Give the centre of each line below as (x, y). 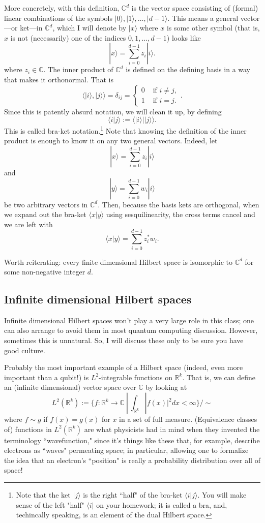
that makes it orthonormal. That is (59, 79)
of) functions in (28, 429)
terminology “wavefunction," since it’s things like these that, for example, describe (132, 440)
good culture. (25, 350)
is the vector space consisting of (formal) (195, 8)
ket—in (31, 28)
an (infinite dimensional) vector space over (70, 387)
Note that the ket (43, 495)
